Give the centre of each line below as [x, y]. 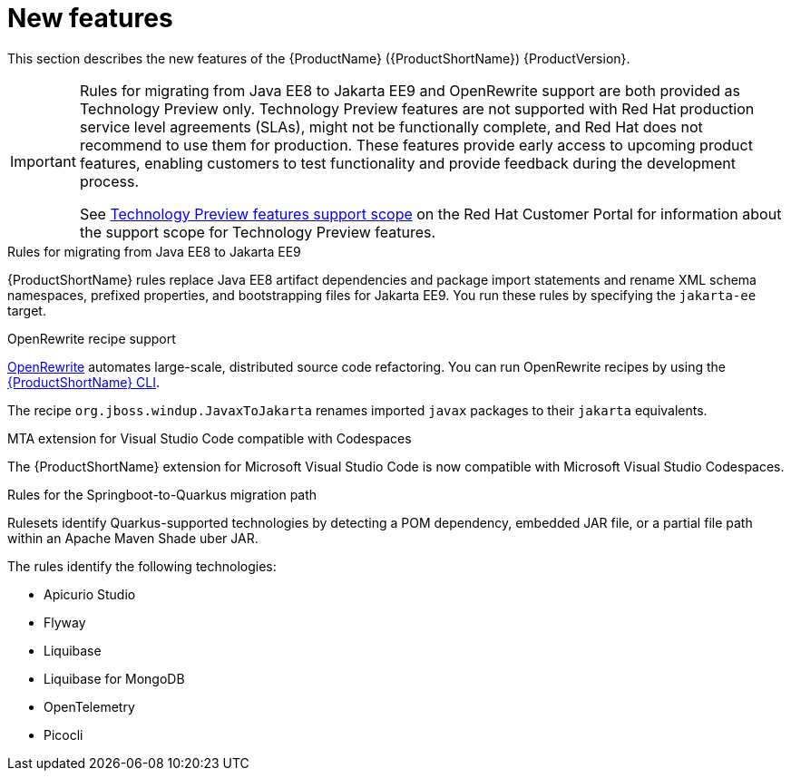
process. [109, 181]
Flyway [65, 622]
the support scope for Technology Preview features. [258, 232]
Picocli [63, 734]
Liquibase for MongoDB [114, 678]
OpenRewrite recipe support [92, 338]
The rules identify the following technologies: [142, 566]
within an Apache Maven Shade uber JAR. [133, 538]
